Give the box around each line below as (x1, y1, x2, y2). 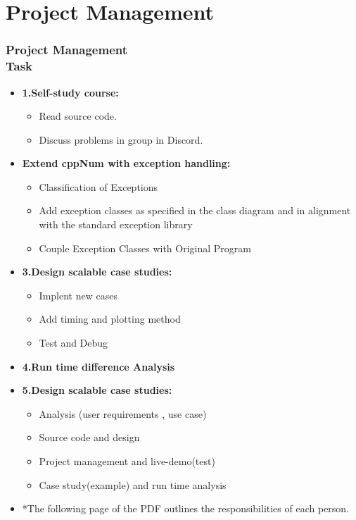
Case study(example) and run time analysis (39, 477, 227, 492)
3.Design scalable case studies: (22, 264, 172, 279)
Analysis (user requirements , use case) (39, 406, 207, 421)
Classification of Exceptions (39, 179, 158, 194)
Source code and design (39, 430, 140, 445)
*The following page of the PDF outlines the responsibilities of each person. (22, 501, 350, 516)
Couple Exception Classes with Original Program (39, 240, 251, 255)
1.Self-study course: (22, 85, 119, 99)
